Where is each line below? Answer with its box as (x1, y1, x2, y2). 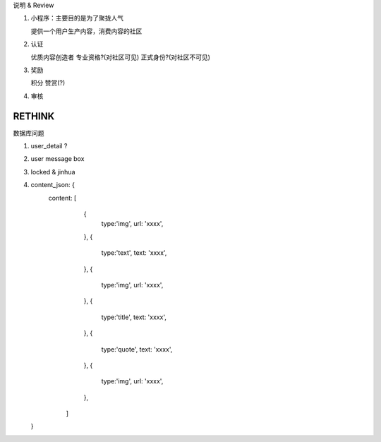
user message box (30, 155, 85, 163)
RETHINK (13, 110, 55, 122)
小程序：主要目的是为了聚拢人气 (30, 14, 123, 23)
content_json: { (30, 181, 75, 189)
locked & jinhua (30, 167, 75, 176)
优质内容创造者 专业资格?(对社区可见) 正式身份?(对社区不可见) (30, 53, 211, 61)
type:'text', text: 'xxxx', (101, 249, 167, 257)
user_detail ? (30, 142, 68, 150)
